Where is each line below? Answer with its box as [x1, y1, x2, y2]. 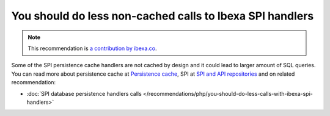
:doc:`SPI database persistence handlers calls [26, 90, 142, 97]
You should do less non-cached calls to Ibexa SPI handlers [11, 9, 314, 23]
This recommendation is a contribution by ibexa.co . [28, 45, 157, 52]
